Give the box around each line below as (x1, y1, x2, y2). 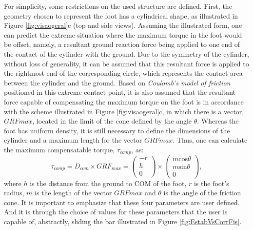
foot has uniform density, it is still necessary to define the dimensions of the (4, 125, 230, 135)
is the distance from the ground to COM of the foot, (30, 178, 187, 188)
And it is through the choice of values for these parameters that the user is (4, 207, 228, 217)
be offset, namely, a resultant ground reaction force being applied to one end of (4, 39, 240, 49)
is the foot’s (194, 178, 229, 188)
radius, (4, 188, 24, 198)
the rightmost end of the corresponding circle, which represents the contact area (4, 68, 243, 78)
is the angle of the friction (163, 188, 241, 198)
